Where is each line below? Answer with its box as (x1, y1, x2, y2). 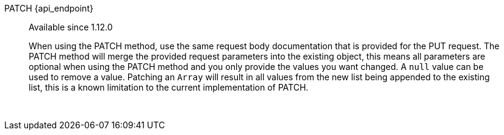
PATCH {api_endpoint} (4, 3, 93, 13)
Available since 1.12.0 (29, 22, 113, 32)
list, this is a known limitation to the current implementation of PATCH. (29, 82, 309, 92)
